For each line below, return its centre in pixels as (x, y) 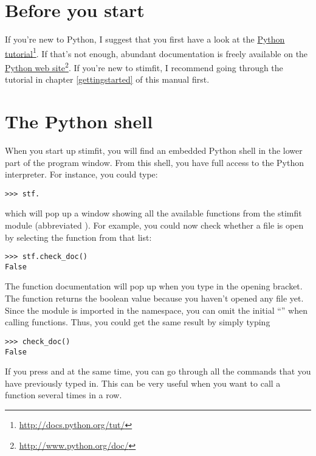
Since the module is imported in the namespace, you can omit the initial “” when (156, 310)
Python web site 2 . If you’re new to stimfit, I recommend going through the (144, 66)
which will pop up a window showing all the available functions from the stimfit (153, 213)
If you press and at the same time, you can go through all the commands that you (158, 371)
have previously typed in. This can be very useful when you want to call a (143, 383)
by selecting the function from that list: (78, 237)
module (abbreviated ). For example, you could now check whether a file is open (154, 225)
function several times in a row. (64, 395)
